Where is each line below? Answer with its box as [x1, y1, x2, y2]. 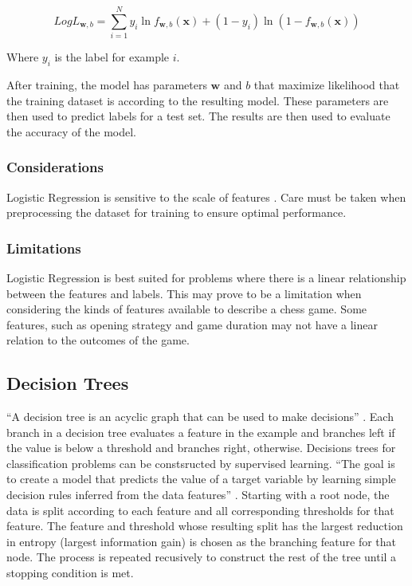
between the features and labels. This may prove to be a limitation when [6, 285, 362, 301]
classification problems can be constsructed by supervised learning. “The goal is [6, 454, 395, 471]
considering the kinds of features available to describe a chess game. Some [6, 301, 367, 317]
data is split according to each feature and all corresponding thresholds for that [6, 501, 394, 518]
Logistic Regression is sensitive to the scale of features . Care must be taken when [6, 188, 406, 205]
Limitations [6, 238, 81, 258]
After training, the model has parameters [6, 76, 207, 92]
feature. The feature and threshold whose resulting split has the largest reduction [6, 517, 403, 534]
